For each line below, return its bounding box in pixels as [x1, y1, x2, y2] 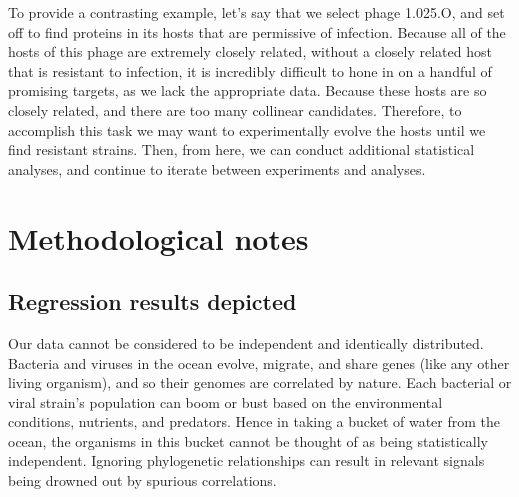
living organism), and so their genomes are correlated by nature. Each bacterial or [8, 372, 512, 393]
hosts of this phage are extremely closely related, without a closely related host [8, 41, 492, 62]
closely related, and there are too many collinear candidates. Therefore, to [8, 99, 462, 120]
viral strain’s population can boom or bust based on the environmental [8, 391, 443, 412]
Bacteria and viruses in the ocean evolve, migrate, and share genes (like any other [8, 352, 510, 373]
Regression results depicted [8, 286, 297, 317]
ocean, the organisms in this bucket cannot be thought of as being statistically [8, 430, 489, 451]
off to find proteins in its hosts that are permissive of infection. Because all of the [8, 21, 506, 42]
